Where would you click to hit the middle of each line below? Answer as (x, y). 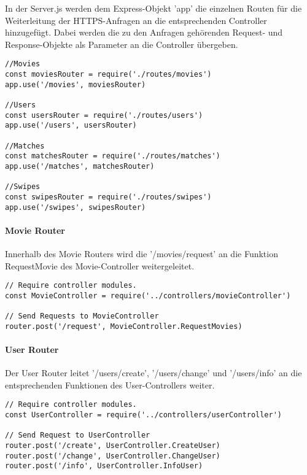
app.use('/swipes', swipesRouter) (76, 207)
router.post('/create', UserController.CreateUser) (113, 446)
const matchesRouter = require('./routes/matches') (113, 156)
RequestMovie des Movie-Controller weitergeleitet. (100, 265)
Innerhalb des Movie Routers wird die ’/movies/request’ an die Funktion (142, 254)
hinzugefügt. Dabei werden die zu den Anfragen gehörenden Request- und (144, 32)
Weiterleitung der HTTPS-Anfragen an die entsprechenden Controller (136, 20)
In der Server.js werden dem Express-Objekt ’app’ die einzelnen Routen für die (153, 8)
